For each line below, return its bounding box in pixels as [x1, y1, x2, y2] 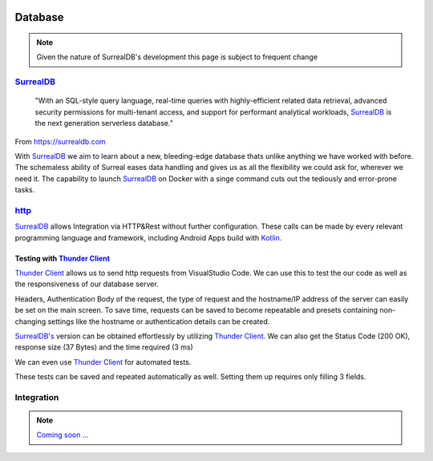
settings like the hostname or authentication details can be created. [47, 317, 270, 326]
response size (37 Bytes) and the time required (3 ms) [14, 342, 194, 352]
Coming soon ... [36, 430, 89, 440]
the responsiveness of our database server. [14, 279, 160, 289]
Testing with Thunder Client [14, 253, 110, 263]
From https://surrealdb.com [14, 136, 106, 146]
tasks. [14, 185, 35, 195]
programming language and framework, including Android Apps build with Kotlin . [14, 233, 282, 242]
